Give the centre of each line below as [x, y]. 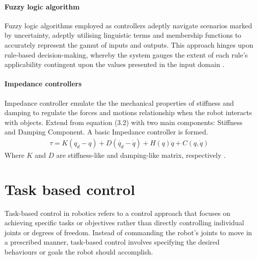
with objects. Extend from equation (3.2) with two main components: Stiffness [124, 122]
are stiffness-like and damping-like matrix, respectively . [141, 155]
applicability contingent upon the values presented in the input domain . [114, 64]
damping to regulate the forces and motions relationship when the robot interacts [128, 112]
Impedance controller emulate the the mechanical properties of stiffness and [119, 102]
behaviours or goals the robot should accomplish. [79, 252]
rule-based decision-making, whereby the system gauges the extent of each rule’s [126, 54]
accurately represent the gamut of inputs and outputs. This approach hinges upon [129, 44]
